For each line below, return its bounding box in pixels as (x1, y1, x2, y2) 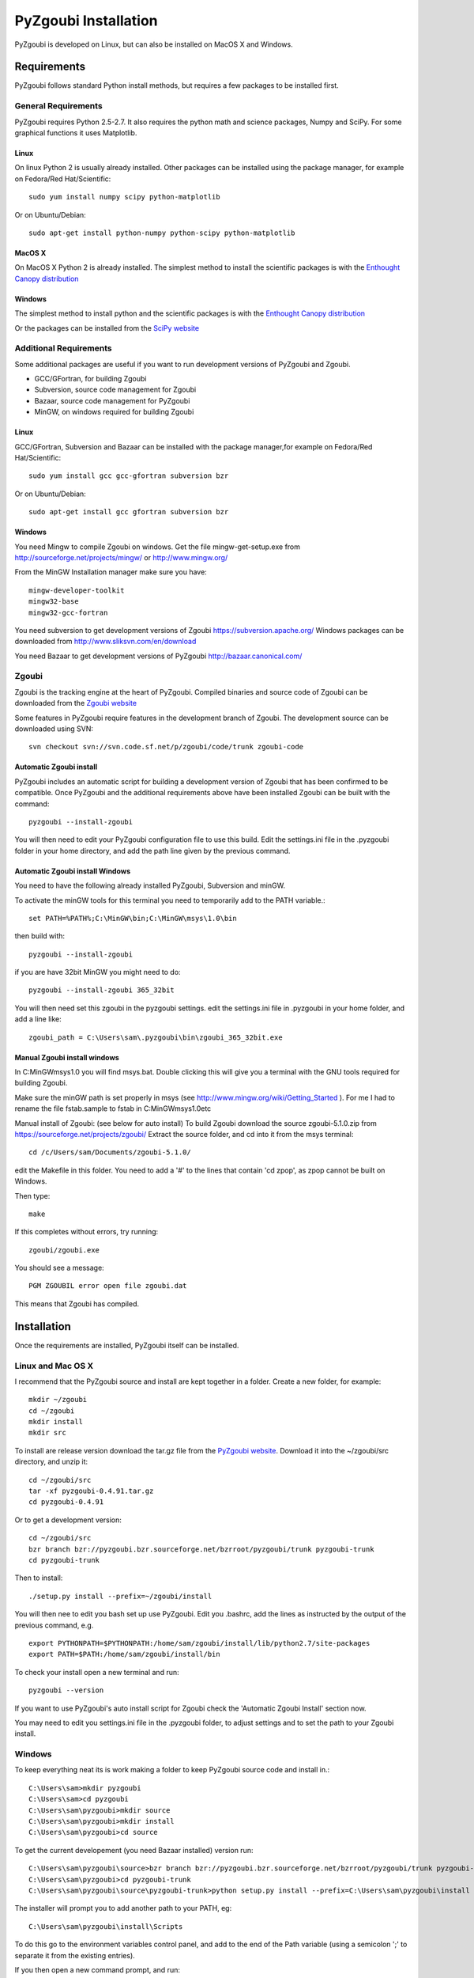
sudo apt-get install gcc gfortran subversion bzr (28, 507, 229, 517)
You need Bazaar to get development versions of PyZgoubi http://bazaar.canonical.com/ (14, 651, 303, 661)
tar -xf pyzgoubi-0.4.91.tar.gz (28, 1487, 154, 1495)
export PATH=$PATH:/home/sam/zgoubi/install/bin (28, 1650, 220, 1659)
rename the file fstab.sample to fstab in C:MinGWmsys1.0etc (14, 1104, 212, 1113)
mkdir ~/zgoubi (28, 1395, 88, 1404)
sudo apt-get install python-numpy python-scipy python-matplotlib (28, 228, 295, 237)
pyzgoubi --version (28, 1686, 104, 1695)
